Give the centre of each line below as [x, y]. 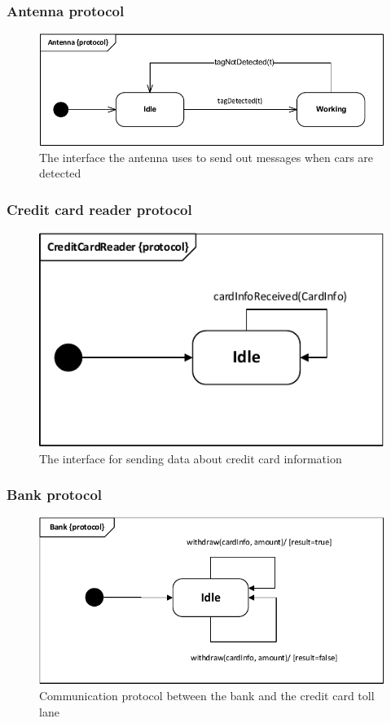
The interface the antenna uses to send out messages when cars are [206, 157]
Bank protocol [55, 495]
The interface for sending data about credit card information [191, 458]
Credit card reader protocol [99, 209]
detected [60, 173]
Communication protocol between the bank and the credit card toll [207, 696]
